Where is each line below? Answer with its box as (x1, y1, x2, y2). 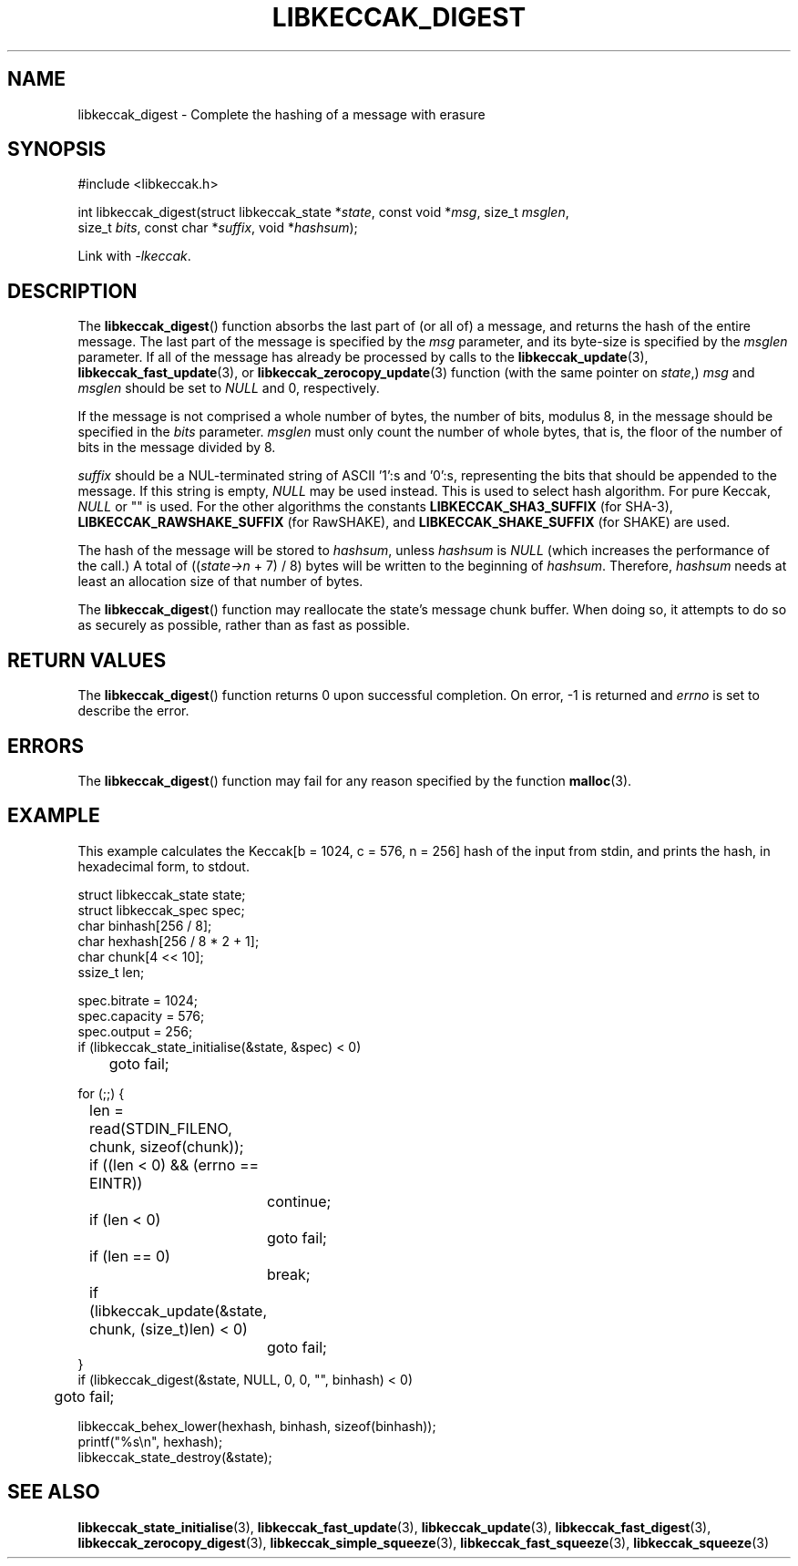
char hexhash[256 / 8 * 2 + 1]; (77, 932, 260, 949)
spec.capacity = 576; (77, 1007, 205, 1024)
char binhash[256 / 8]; (77, 917, 212, 933)
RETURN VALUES (7, 648, 167, 672)
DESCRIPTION (7, 279, 138, 303)
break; (267, 1264, 311, 1283)
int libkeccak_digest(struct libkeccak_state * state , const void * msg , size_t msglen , (77, 204, 569, 221)
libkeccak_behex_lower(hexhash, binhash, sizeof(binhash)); (77, 1417, 436, 1434)
